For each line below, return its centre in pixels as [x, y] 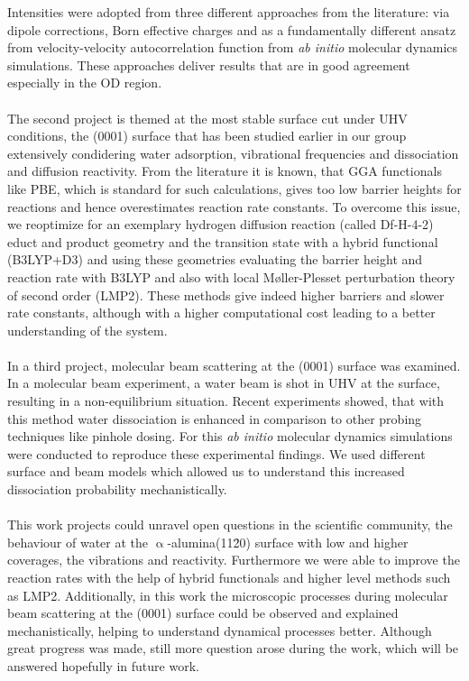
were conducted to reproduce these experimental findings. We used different [216, 453]
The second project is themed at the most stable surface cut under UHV [207, 118]
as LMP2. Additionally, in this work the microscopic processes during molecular [228, 595]
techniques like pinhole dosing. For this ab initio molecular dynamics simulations [230, 436]
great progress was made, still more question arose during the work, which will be [233, 648]
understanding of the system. [87, 330]
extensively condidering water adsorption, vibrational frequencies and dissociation [233, 153]
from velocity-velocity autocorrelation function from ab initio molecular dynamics [233, 47]
